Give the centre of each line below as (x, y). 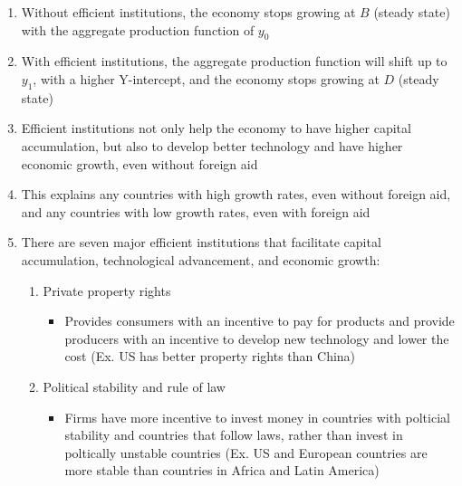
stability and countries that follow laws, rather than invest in (234, 435)
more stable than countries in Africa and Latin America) (222, 470)
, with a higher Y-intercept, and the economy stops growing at (206, 78)
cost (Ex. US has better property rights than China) (210, 356)
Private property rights (107, 290)
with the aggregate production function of (138, 29)
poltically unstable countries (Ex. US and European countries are (246, 452)
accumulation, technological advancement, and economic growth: (201, 259)
